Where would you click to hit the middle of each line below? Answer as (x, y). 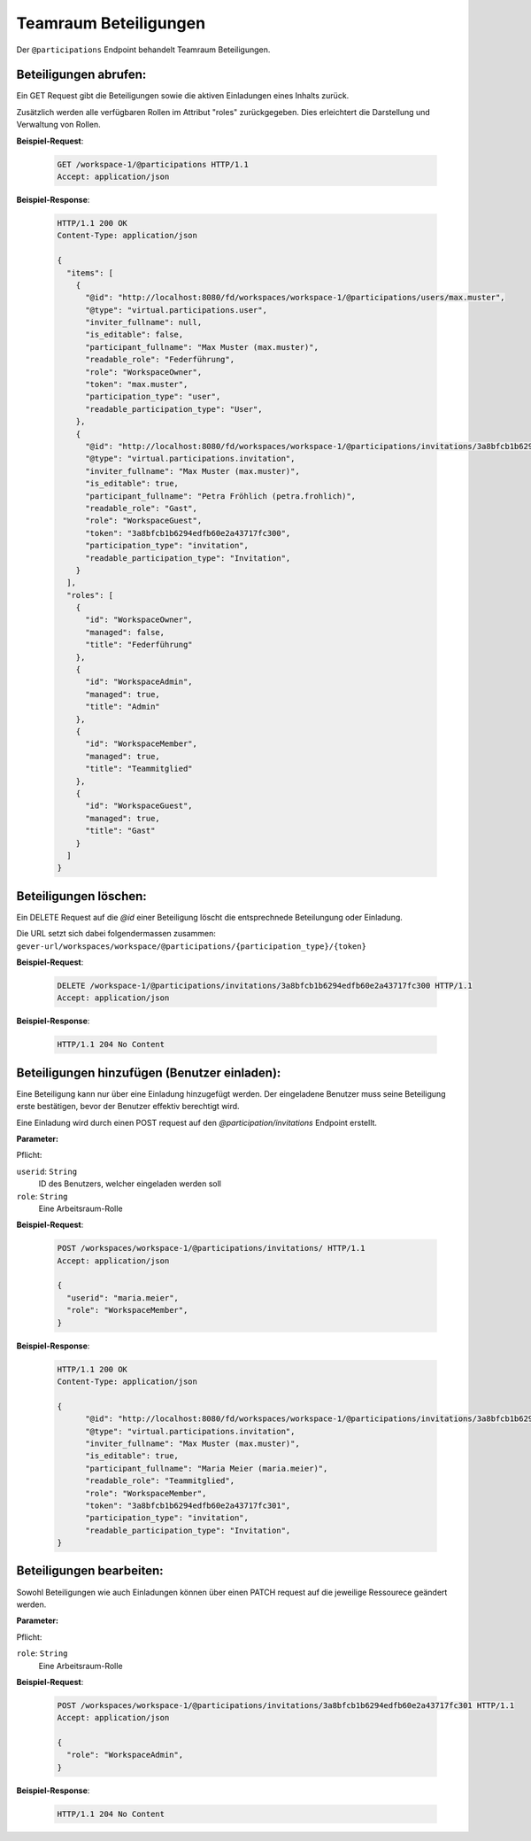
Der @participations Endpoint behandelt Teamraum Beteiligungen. (143, 50)
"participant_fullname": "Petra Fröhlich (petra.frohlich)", (221, 496)
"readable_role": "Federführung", (160, 360)
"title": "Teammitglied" (139, 769)
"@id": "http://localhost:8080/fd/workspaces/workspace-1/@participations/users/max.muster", (295, 298)
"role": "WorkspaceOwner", (144, 372)
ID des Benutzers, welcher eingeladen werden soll (130, 1184)
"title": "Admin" (123, 707)
